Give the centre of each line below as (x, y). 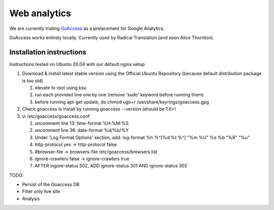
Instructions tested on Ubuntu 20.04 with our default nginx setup (77, 64)
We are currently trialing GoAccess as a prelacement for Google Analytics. (87, 28)
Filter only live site (41, 191)
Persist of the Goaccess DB (51, 185)
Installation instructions (48, 52)
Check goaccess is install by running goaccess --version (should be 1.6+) (99, 109)
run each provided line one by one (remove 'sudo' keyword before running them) (119, 95)
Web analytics (40, 13)
